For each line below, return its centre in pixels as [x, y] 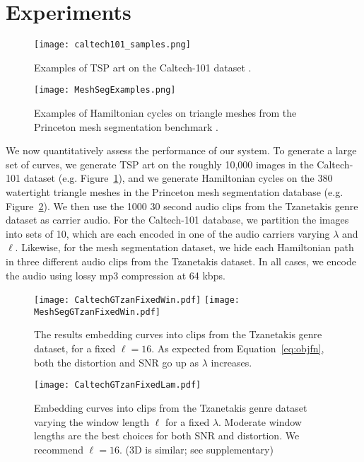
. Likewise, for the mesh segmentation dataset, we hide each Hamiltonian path [184, 247]
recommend [59, 449]
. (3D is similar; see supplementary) [196, 449]
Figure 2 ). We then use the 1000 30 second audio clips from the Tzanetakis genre [182, 206]
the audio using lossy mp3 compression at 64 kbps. [116, 275]
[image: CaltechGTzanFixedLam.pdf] [118, 385]
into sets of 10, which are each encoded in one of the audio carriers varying [168, 233]
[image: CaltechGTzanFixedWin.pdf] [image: [137, 300]
